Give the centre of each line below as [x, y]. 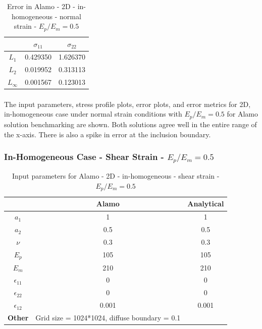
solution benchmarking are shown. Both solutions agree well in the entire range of [130, 124]
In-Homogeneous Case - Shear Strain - [84, 157]
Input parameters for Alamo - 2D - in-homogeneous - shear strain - [116, 176]
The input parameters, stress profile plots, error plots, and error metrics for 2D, [127, 104]
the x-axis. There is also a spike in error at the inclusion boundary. [108, 134]
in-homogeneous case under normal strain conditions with [93, 114]
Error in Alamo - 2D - [41, 6]
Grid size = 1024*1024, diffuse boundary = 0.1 [108, 317]
